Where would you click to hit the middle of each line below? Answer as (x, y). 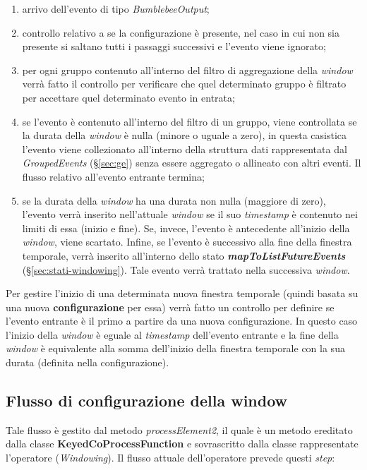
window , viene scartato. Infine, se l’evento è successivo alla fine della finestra (187, 242)
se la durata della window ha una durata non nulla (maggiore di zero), (174, 200)
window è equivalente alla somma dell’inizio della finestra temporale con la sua (175, 348)
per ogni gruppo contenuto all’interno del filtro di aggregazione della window (187, 70)
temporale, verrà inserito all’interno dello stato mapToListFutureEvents (184, 255)
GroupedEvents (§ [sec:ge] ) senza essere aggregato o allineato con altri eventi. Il (192, 163)
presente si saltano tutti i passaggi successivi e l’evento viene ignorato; (174, 46)
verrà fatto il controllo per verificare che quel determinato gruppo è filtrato (184, 84)
